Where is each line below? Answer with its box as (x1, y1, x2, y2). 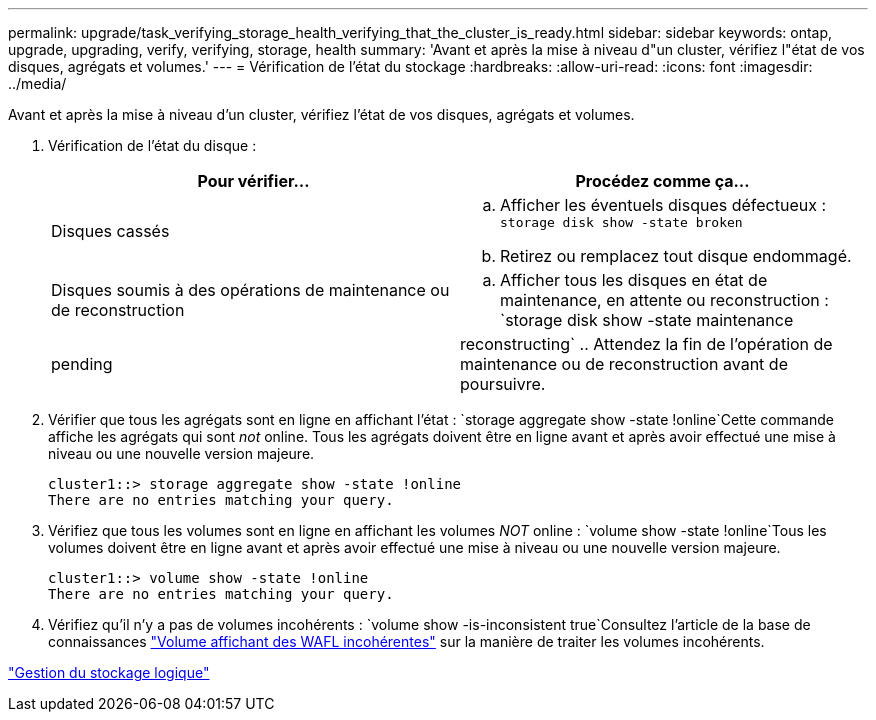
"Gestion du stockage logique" (8, 664, 210, 681)
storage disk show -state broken (500, 215, 743, 230)
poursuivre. (460, 374, 546, 394)
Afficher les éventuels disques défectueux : (500, 195, 827, 215)
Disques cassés (51, 220, 170, 241)
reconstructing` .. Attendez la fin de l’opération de (460, 334, 833, 354)
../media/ (8, 75, 67, 92)
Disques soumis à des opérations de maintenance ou (51, 280, 450, 300)
